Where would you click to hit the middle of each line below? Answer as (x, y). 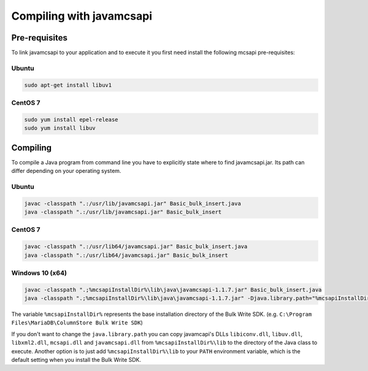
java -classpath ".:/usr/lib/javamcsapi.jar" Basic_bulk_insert (123, 212)
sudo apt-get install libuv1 (68, 85)
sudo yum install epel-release (71, 119)
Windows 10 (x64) (39, 273)
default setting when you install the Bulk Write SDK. (76, 359)
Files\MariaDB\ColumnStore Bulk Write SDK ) (77, 323)
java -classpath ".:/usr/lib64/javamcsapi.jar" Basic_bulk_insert (126, 255)
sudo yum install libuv (60, 128)
